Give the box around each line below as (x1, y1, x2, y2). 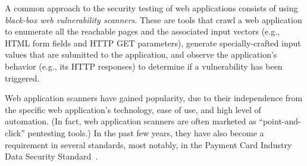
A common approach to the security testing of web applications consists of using (5, 2, 298, 14)
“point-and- (259, 115, 301, 127)
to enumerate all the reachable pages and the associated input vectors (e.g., (5, 25, 280, 37)
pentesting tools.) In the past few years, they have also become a (27, 126, 264, 139)
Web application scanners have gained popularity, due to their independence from (5, 92, 303, 104)
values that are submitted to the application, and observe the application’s (5, 48, 277, 61)
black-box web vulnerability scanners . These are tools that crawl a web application (5, 13, 302, 26)
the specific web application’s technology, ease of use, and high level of (5, 103, 261, 115)
